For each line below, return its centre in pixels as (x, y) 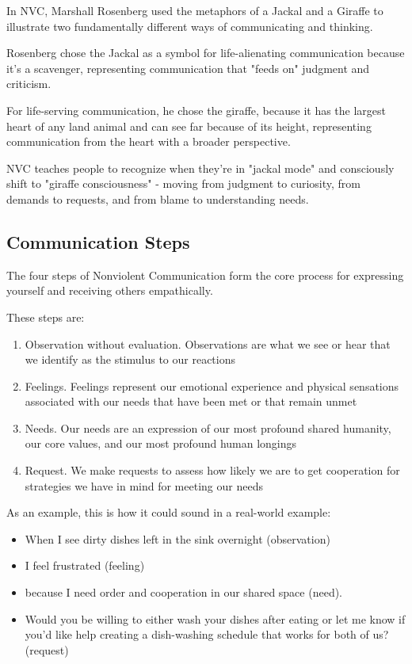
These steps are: (46, 317)
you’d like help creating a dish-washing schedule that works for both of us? (207, 634)
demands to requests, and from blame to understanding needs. (158, 198)
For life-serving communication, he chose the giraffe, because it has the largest (196, 110)
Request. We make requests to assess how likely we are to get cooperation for (212, 470)
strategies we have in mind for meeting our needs (144, 485)
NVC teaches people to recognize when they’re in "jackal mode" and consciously (200, 168)
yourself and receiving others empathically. (110, 290)
